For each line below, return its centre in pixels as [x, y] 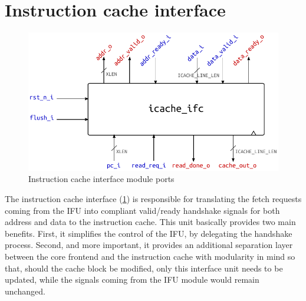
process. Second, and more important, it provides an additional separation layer [149, 245]
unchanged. [25, 291]
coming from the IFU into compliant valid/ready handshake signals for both [142, 210]
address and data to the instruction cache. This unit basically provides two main [150, 222]
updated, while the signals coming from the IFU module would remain [132, 279]
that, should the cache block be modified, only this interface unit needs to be [144, 268]
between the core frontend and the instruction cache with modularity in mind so [150, 257]
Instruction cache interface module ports [101, 179]
